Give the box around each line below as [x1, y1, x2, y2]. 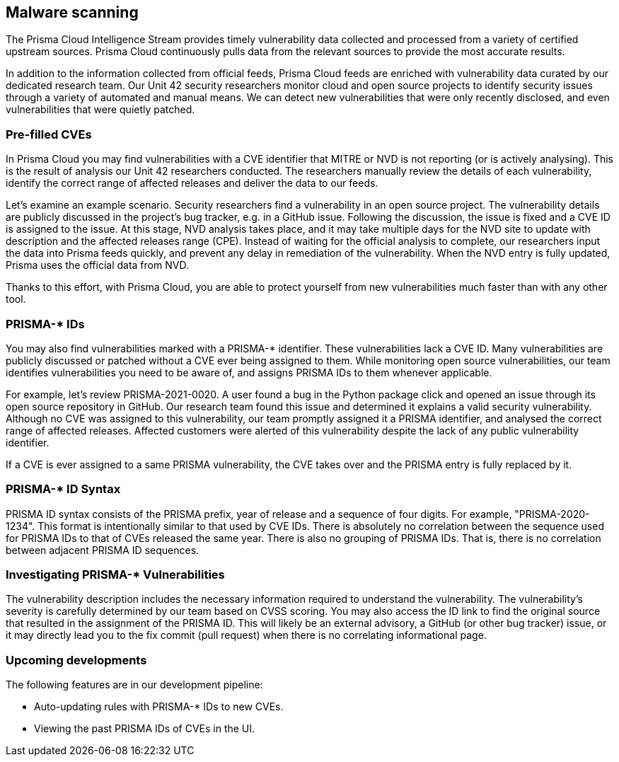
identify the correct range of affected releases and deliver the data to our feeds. [6, 177, 378, 190]
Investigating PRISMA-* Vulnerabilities [6, 567, 225, 582]
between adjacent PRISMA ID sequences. [6, 543, 199, 556]
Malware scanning [6, 4, 139, 21]
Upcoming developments [6, 652, 147, 667]
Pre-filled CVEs [6, 127, 92, 142]
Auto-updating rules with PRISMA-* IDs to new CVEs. [34, 700, 284, 713]
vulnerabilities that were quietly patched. [6, 103, 195, 116]
